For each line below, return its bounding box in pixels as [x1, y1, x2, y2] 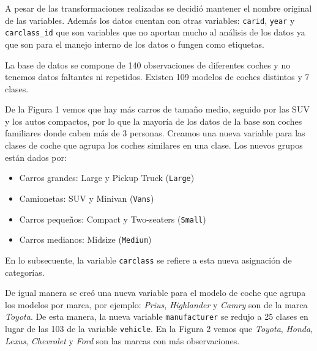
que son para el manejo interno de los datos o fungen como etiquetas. [5, 37, 264, 50]
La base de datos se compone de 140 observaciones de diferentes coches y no [5, 58, 291, 71]
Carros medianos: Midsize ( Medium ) [19, 233, 152, 246]
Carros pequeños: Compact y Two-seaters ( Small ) [19, 212, 206, 225]
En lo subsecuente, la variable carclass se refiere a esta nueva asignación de [5, 253, 292, 266]
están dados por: [5, 150, 67, 163]
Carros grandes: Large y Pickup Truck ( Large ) [19, 171, 195, 184]
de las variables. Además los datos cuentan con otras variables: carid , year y [5, 13, 295, 26]
